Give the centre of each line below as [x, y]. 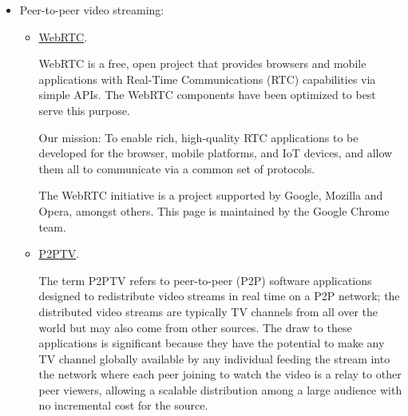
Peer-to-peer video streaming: [92, 10]
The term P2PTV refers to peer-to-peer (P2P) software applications [205, 280]
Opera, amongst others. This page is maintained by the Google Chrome [214, 210]
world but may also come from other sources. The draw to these [195, 327]
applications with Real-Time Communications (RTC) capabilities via [207, 79]
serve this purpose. [84, 110]
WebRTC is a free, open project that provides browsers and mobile [202, 63]
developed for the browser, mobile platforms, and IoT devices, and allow [216, 153]
